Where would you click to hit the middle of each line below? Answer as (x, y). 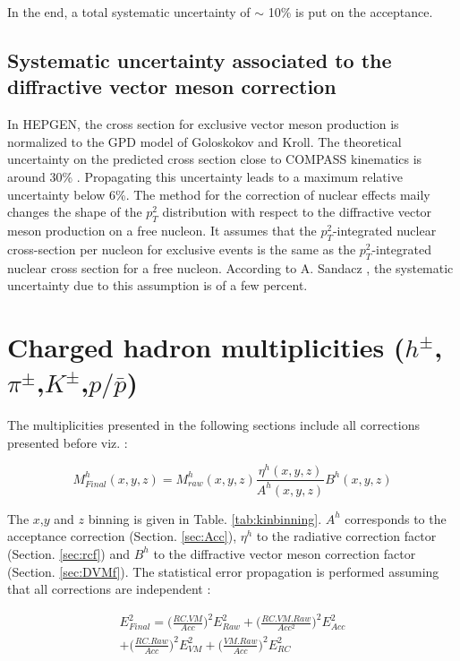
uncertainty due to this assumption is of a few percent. (158, 285)
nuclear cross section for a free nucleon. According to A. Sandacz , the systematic (230, 267)
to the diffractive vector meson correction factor (285, 553)
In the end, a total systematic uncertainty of (129, 12)
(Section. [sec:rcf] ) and (69, 553)
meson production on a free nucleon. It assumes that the (162, 230)
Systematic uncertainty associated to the (200, 60)
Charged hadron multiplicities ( (206, 346)
